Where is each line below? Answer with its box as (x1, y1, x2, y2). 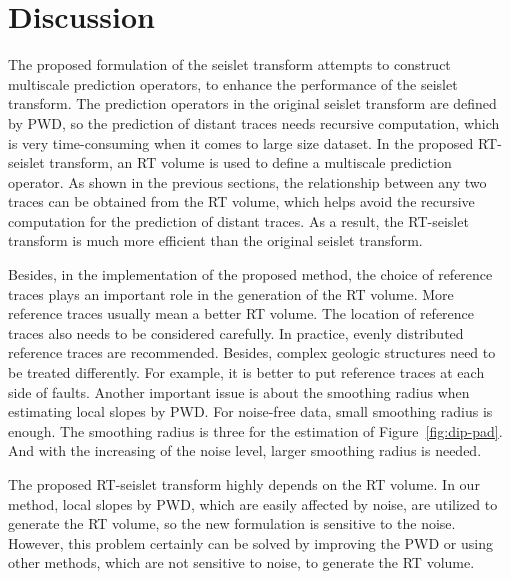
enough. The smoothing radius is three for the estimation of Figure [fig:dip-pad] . (8, 420, 503, 441)
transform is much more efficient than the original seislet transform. (8, 230, 423, 251)
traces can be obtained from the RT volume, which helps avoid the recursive (8, 191, 475, 212)
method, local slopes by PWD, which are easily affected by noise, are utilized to (8, 493, 498, 514)
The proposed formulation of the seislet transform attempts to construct (8, 54, 451, 75)
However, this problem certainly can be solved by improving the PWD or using (8, 532, 493, 553)
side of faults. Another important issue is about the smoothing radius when (8, 381, 470, 402)
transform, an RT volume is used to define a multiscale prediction (49, 152, 452, 173)
